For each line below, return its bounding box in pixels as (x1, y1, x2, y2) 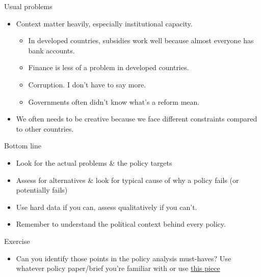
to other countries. (16, 123, 74, 134)
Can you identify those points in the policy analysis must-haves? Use (16, 253, 231, 263)
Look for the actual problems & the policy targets (16, 157, 172, 168)
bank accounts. (28, 45, 75, 55)
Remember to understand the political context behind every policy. (16, 219, 226, 229)
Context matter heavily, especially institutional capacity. (16, 18, 193, 28)
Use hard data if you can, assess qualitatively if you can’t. (16, 201, 197, 212)
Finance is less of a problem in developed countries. (28, 62, 189, 73)
